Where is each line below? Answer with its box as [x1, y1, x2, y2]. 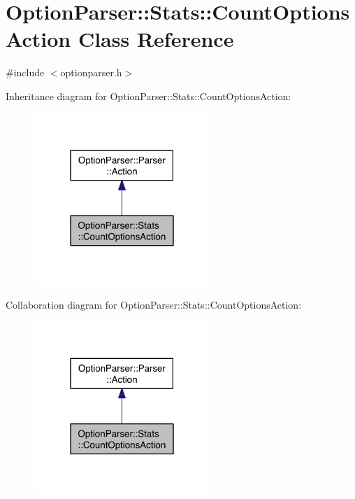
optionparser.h [60, 65, 122, 80]
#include [6, 65, 45, 80]
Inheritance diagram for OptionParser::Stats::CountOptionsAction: [6, 88, 291, 103]
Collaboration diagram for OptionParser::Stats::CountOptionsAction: [6, 297, 302, 311]
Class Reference [78, 24, 234, 53]
